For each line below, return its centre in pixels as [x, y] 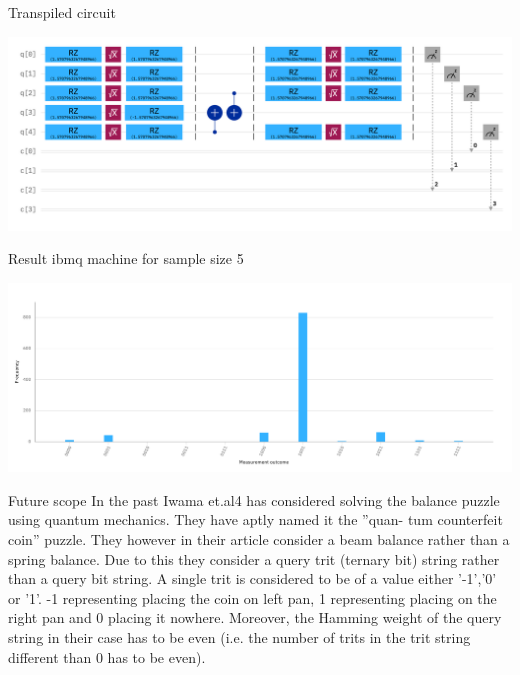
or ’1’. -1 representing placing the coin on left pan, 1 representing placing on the [252, 597]
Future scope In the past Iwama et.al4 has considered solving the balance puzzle [254, 499]
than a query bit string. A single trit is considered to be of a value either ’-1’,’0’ [252, 578]
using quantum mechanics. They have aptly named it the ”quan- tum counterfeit [255, 519]
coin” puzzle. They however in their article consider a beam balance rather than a [259, 538]
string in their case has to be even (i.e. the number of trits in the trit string [239, 636]
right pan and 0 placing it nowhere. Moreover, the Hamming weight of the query [255, 617]
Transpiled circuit [62, 12]
